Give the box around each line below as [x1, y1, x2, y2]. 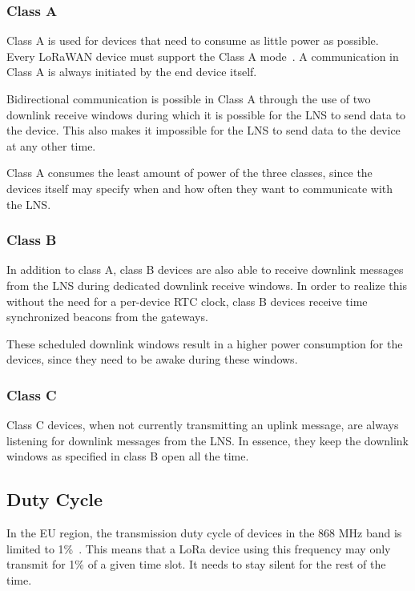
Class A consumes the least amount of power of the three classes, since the [6, 164, 373, 181]
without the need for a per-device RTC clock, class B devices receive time [6, 292, 368, 309]
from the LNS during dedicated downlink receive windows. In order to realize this [6, 276, 407, 293]
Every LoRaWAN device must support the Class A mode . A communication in [6, 47, 399, 64]
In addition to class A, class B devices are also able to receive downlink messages [6, 261, 404, 278]
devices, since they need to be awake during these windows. [6, 351, 298, 368]
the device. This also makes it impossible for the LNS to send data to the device [6, 122, 401, 139]
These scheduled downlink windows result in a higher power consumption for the [6, 335, 403, 352]
